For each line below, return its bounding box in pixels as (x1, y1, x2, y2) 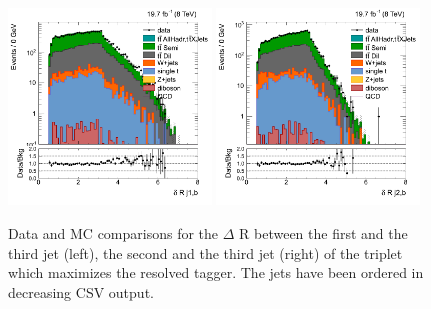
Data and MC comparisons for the (8, 222, 219, 243)
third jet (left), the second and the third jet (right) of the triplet (8, 242, 403, 263)
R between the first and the (239, 222, 408, 243)
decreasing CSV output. (8, 281, 154, 302)
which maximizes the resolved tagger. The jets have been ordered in (8, 262, 424, 283)
